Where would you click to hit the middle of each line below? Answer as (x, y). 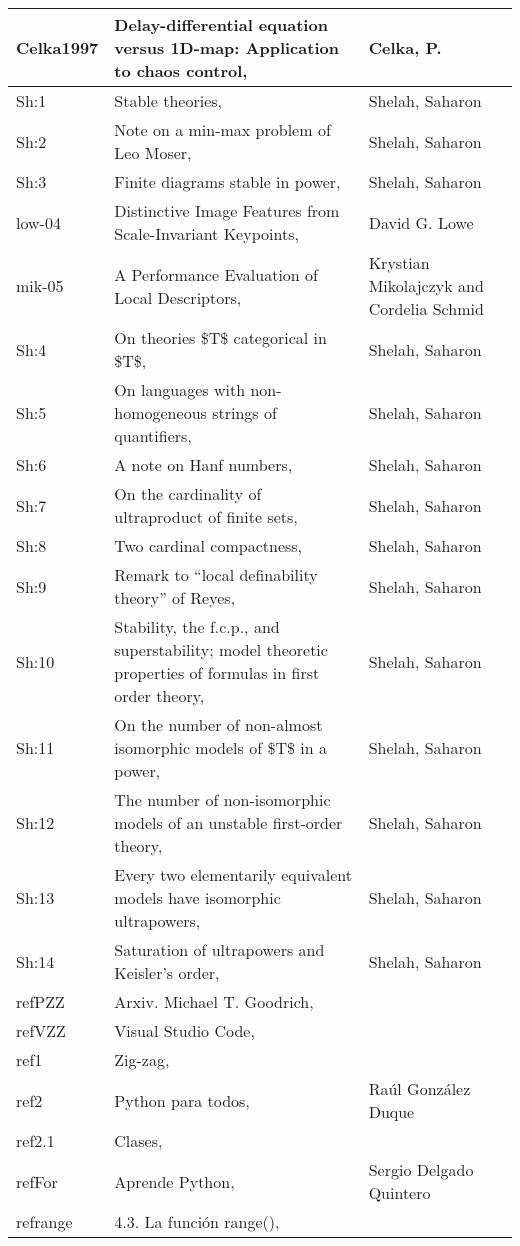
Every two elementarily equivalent (233, 874)
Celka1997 (57, 47)
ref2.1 (35, 1140)
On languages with (180, 389)
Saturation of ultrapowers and (219, 949)
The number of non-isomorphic (222, 799)
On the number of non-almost (218, 724)
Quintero (399, 1192)
